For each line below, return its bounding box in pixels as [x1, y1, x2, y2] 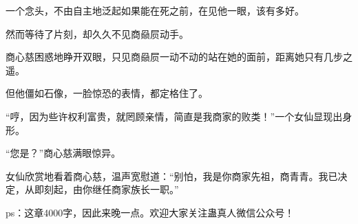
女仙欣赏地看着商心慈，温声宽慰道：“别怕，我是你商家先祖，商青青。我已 [6, 168, 338, 183]
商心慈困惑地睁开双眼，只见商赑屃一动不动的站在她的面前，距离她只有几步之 [6, 49, 352, 64]
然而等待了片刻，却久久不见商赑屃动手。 [6, 26, 189, 41]
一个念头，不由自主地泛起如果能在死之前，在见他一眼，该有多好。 [6, 3, 304, 17]
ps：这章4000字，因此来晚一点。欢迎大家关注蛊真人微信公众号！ [6, 205, 295, 219]
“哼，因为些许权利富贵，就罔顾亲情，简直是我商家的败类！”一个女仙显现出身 [6, 109, 352, 123]
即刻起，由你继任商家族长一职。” [34, 182, 179, 197]
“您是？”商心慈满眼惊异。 [6, 146, 121, 160]
